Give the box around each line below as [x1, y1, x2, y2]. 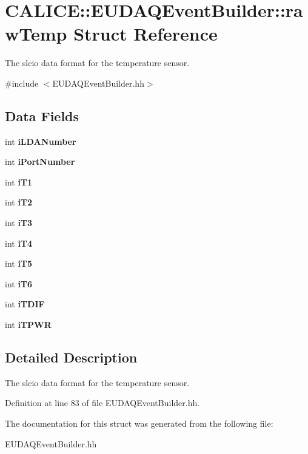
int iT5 [5, 257, 33, 270]
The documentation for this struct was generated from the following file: [5, 417, 273, 430]
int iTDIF [5, 298, 45, 310]
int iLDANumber [5, 135, 76, 147]
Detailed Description [5, 348, 138, 367]
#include [5, 76, 39, 89]
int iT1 [5, 175, 33, 188]
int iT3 [5, 216, 33, 229]
